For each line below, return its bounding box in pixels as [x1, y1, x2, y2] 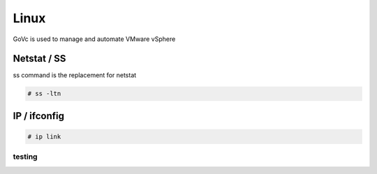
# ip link [27, 133, 61, 141]
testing [13, 152, 38, 161]
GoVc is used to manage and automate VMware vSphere [13, 35, 176, 43]
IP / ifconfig [13, 110, 64, 122]
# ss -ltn [27, 90, 61, 97]
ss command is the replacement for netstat [13, 71, 137, 79]
